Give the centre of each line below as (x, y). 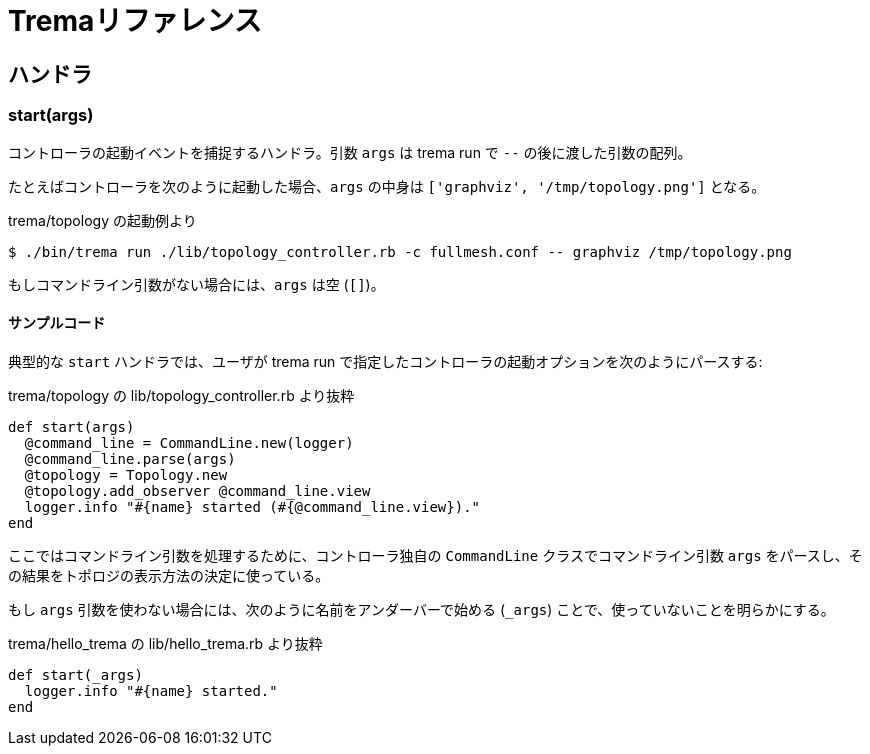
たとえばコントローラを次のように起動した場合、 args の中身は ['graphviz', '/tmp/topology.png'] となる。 (387, 186)
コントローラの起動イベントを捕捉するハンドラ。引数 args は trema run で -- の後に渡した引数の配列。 (350, 152)
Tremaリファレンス (135, 21)
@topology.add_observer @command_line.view (197, 490)
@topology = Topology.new (126, 474)
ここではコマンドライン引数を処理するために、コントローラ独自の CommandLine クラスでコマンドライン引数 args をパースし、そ (435, 555)
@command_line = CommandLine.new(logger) (189, 442)
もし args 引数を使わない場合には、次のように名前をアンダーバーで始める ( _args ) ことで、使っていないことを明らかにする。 (421, 609)
